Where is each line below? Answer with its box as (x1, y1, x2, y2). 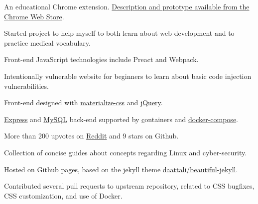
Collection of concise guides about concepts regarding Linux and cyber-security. (4, 147, 247, 157)
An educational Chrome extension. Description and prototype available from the (4, 1, 250, 11)
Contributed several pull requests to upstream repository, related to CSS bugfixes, (4, 181, 255, 191)
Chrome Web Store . (4, 11, 64, 21)
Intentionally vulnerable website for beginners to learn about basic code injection (4, 70, 252, 81)
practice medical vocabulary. (4, 37, 91, 48)
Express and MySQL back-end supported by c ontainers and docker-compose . (4, 114, 239, 124)
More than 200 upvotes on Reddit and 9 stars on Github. (4, 131, 179, 141)
